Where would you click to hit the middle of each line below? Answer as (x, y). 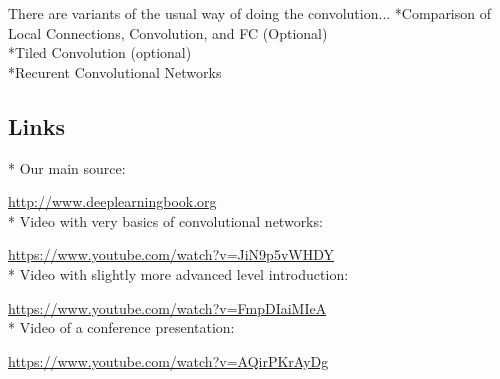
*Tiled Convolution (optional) (100, 52)
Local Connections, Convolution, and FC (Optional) (168, 32)
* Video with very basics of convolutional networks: (165, 220)
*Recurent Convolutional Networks (115, 71)
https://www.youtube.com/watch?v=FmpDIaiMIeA (167, 307)
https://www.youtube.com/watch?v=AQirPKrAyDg (168, 360)
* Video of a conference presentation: (121, 327)
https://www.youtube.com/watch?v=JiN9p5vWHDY (171, 254)
